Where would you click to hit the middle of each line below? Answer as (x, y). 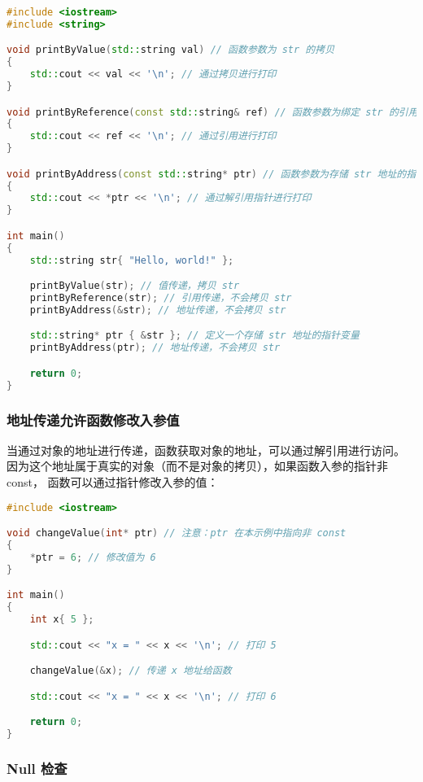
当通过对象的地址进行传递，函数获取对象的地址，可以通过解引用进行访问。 (206, 450)
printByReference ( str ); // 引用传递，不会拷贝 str (161, 298)
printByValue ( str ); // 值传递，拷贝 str (135, 286)
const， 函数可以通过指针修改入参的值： (113, 482)
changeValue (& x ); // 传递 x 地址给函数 (131, 671)
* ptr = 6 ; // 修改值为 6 (93, 557)
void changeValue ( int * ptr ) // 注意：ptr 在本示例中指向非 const (177, 533)
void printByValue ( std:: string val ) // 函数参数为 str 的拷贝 (171, 50)
